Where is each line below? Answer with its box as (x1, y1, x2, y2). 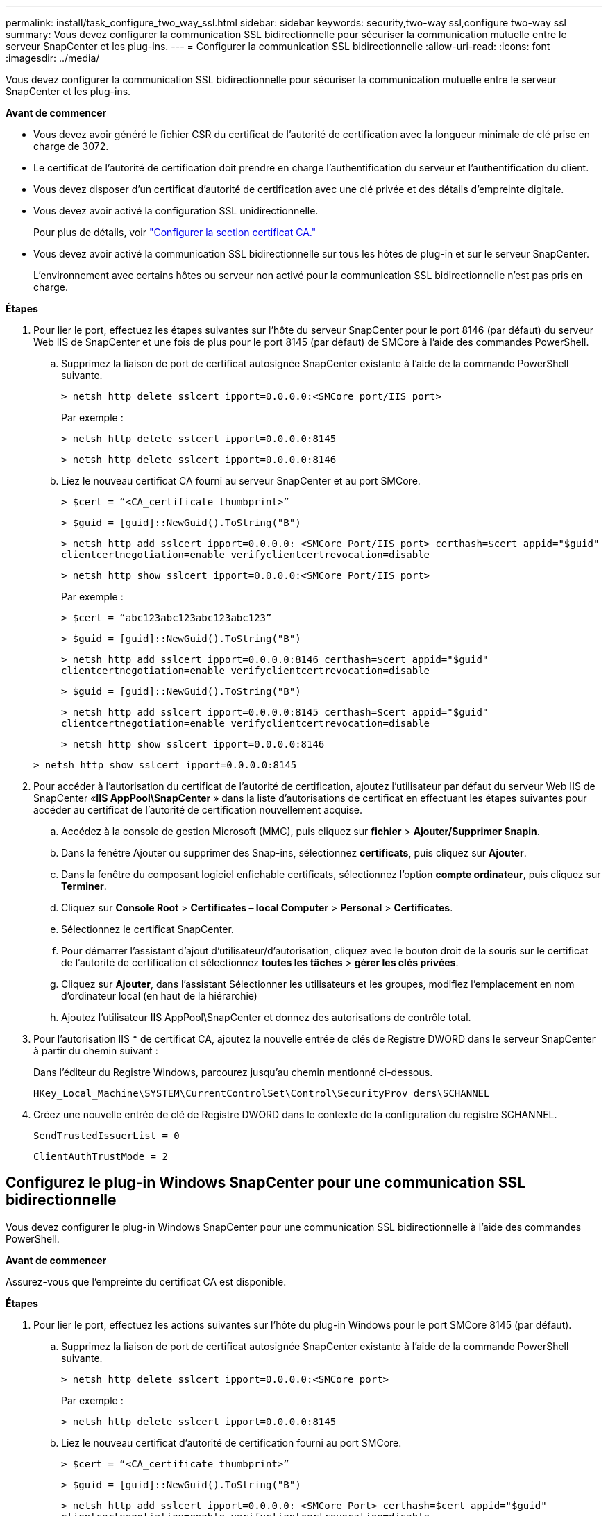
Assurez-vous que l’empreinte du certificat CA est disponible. (6, 1275, 287, 1288)
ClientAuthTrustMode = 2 (33, 1151, 168, 1162)
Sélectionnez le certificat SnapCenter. (61, 923, 234, 935)
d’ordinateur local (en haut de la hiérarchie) (61, 990, 257, 1002)
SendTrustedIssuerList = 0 (33, 1130, 180, 1141)
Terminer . (61, 880, 107, 892)
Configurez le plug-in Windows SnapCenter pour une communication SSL (6, 1174, 526, 1192)
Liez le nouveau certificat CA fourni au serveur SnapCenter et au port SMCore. (61, 475, 421, 487)
